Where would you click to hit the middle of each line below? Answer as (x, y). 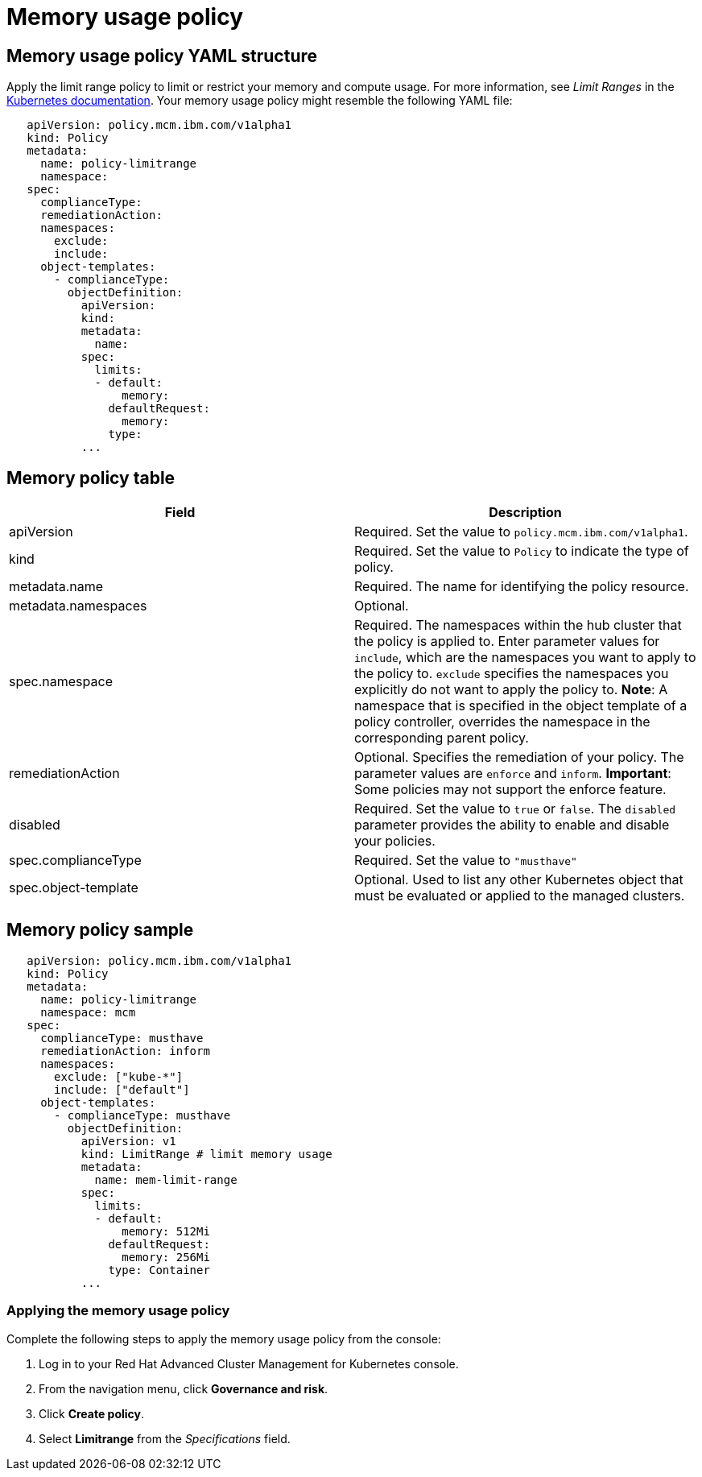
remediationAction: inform (125, 1051)
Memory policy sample (100, 930)
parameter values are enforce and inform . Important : (513, 774)
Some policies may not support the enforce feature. (510, 790)
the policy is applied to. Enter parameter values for (507, 641)
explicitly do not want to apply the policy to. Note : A (511, 690)
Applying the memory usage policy (118, 1311)
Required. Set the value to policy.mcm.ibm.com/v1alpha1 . (521, 532)
